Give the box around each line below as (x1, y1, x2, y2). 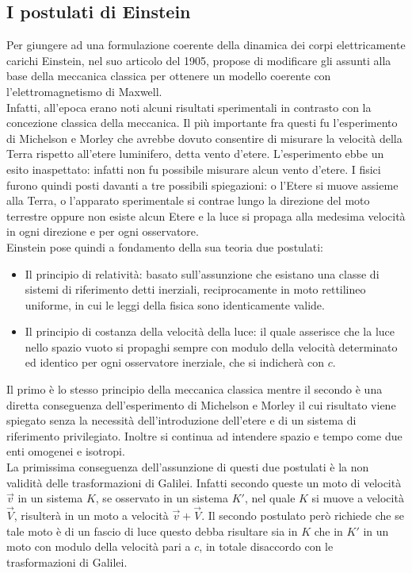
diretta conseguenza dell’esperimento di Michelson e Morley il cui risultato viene (6, 396, 396, 413)
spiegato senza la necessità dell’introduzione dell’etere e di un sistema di (6, 412, 357, 429)
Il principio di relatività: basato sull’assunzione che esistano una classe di (25, 265, 380, 282)
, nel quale (244, 490, 296, 506)
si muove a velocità (311, 490, 404, 506)
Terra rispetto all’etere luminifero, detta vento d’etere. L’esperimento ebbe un (6, 145, 384, 162)
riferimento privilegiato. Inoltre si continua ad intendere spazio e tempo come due (6, 427, 402, 444)
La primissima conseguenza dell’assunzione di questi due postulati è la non (6, 459, 369, 475)
